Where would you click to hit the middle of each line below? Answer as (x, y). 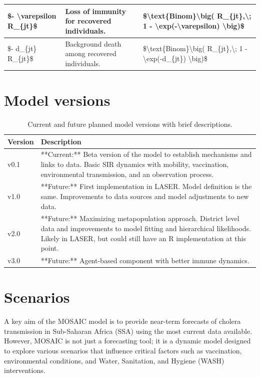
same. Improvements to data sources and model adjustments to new (145, 196)
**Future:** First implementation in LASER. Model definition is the (146, 186)
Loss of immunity (96, 11)
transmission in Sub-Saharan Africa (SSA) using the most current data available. (128, 331)
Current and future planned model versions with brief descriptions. (130, 124)
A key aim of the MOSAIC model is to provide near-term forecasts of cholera (122, 321)
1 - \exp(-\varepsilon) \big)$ (193, 25)
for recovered (88, 21)
